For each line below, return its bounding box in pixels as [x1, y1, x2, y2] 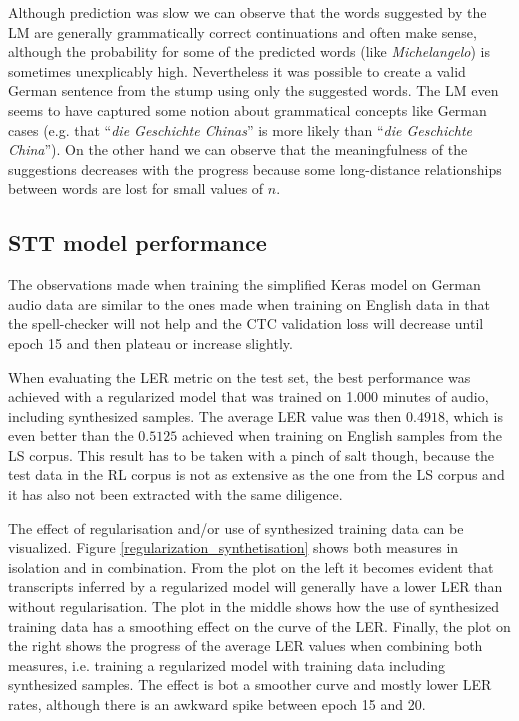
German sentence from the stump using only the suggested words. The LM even [8, 80, 499, 101]
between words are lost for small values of [8, 178, 264, 199]
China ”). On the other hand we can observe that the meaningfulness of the [8, 139, 468, 160]
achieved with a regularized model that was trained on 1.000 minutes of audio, [8, 386, 489, 407]
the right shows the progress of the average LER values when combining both [8, 635, 483, 656]
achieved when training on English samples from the [181, 425, 503, 446]
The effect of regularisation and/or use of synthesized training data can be [8, 517, 464, 538]
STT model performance [8, 227, 267, 258]
